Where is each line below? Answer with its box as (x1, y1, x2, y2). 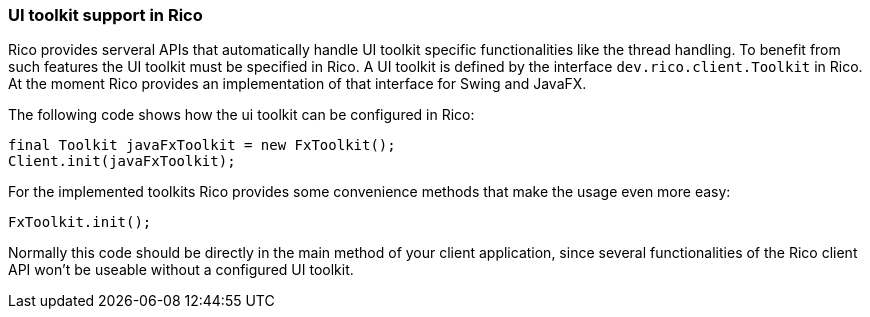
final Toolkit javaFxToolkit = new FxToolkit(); (8, 137, 396, 154)
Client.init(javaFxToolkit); (8, 153, 236, 170)
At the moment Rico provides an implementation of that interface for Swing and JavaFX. (8, 75, 587, 93)
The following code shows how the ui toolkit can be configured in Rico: (8, 106, 475, 124)
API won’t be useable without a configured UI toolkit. (8, 261, 354, 279)
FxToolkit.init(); (8, 214, 152, 231)
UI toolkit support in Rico (8, 5, 203, 25)
